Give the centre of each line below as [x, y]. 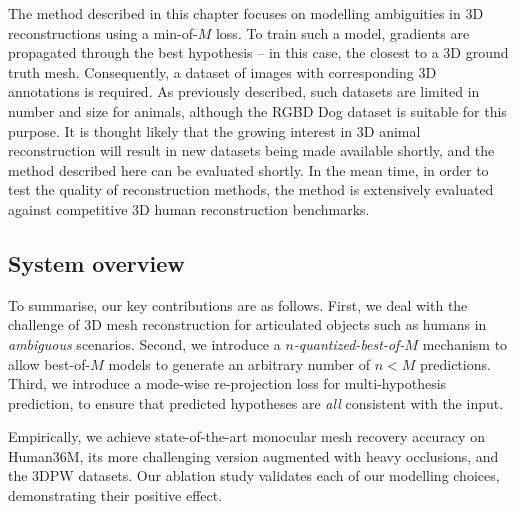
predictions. [455, 363]
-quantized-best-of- [349, 343]
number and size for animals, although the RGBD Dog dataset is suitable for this [257, 110]
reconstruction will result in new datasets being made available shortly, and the [251, 150]
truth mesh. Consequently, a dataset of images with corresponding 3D [222, 71]
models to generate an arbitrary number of [239, 363]
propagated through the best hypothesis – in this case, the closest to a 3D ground [258, 52]
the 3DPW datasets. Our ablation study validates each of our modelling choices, [254, 475]
